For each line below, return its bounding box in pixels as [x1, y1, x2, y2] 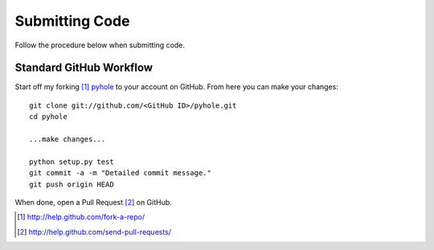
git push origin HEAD [29, 179, 114, 189]
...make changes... [29, 135, 106, 144]
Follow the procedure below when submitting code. [14, 40, 185, 50]
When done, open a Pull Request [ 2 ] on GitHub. [14, 197, 172, 207]
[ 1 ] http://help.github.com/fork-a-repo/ [17, 212, 145, 222]
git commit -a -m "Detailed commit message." [29, 169, 212, 178]
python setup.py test [29, 157, 114, 166]
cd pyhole [29, 113, 68, 121]
